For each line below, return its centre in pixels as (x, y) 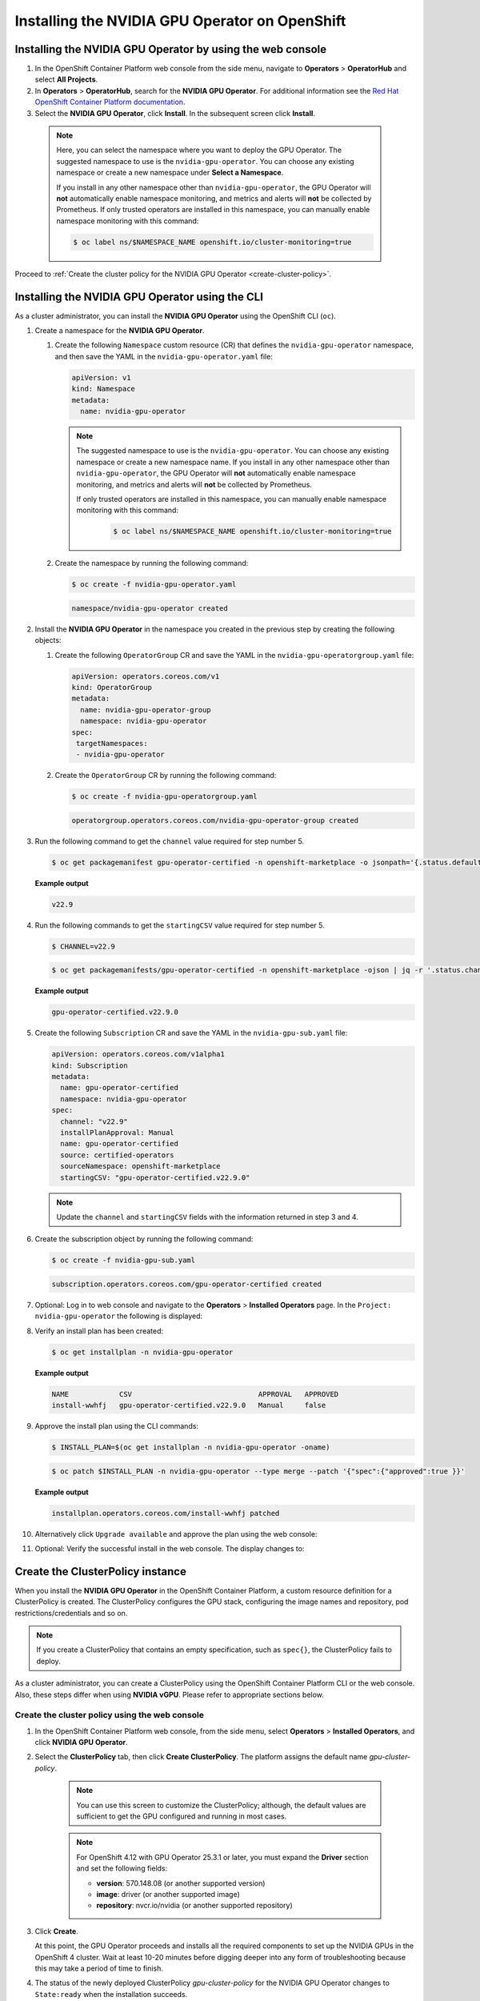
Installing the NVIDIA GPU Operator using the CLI (139, 297)
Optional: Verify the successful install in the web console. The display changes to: (170, 1548)
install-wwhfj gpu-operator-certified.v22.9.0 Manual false (189, 1405)
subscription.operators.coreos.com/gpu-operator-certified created (187, 1284)
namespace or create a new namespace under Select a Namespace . (170, 173)
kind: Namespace (104, 389)
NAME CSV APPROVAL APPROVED (195, 1394)
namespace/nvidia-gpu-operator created (150, 608)
